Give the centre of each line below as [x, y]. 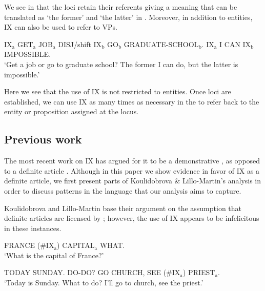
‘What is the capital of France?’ [54, 255]
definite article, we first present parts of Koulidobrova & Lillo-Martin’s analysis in [133, 181]
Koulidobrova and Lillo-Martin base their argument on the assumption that [123, 208]
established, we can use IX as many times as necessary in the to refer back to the [132, 101]
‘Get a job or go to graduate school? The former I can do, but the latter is [121, 64]
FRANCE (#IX [29, 245]
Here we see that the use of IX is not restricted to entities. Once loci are [118, 91]
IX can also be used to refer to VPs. [61, 27]
